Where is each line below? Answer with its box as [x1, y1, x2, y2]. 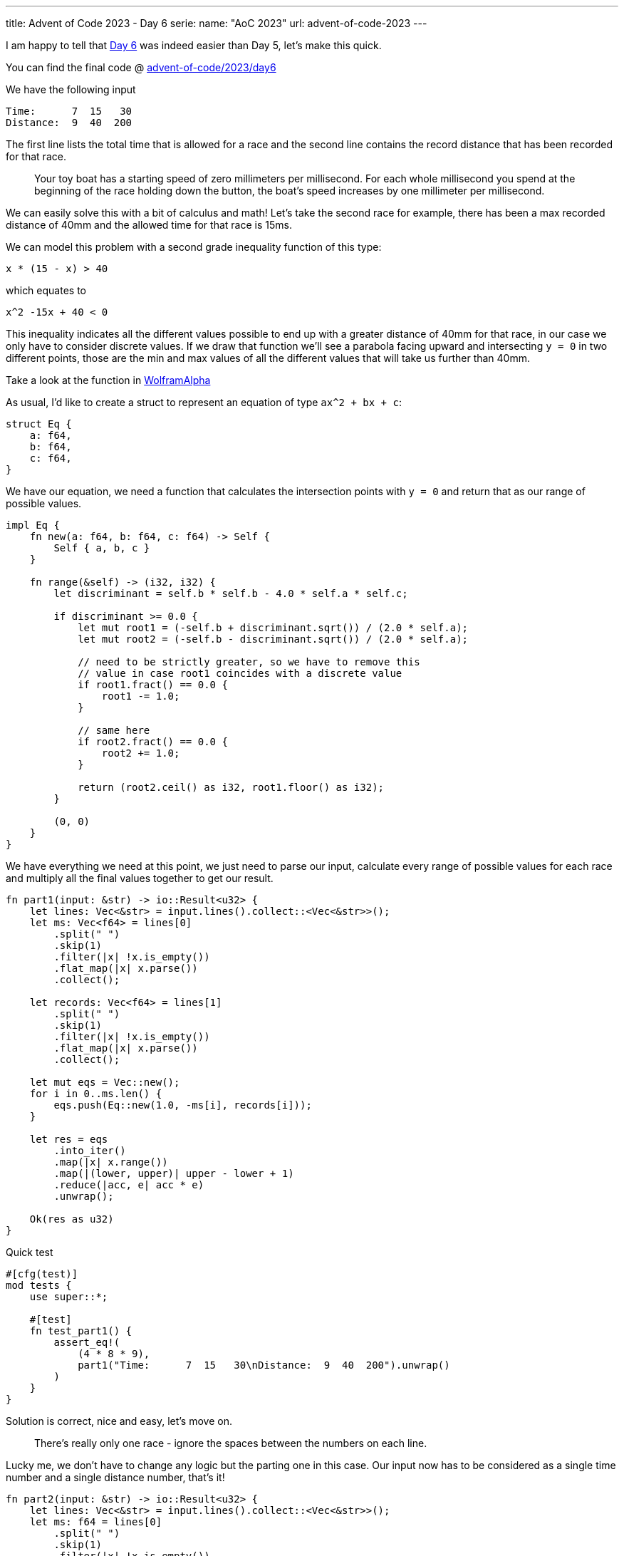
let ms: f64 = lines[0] [29, 1516, 162, 1528]
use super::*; [29, 1291, 108, 1302]
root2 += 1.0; [101, 747, 180, 759]
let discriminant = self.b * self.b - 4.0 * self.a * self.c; [53, 588, 408, 599]
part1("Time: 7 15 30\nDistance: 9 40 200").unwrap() [78, 1359, 450, 1371]
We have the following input [6, 83, 136, 95]
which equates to [6, 284, 86, 296]
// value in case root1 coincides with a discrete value [78, 668, 402, 679]
